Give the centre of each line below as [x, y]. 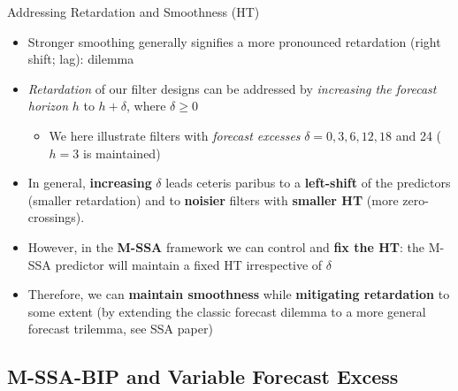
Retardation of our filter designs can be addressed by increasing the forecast [232, 88]
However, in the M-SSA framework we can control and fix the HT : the [226, 246]
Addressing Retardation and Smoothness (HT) [134, 11]
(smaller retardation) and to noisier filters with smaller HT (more [213, 199]
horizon [48, 106]
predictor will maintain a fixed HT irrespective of [189, 264]
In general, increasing [90, 183]
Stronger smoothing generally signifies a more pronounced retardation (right [234, 41]
